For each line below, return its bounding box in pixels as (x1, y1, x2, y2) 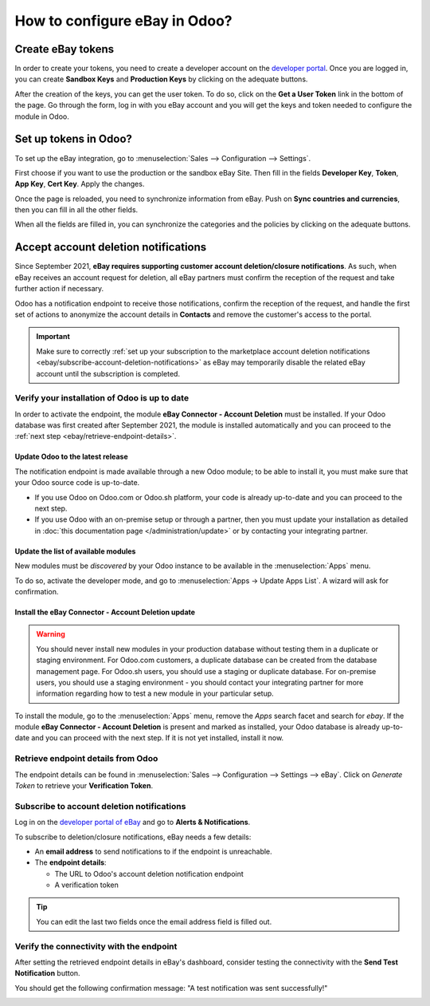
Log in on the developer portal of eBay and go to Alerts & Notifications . (14, 818, 251, 827)
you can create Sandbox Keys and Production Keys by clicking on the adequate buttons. (14, 74, 308, 84)
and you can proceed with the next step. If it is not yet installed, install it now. (30, 733, 284, 743)
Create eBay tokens (14, 42, 115, 56)
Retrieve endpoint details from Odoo (14, 753, 158, 764)
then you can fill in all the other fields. (14, 205, 139, 215)
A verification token (54, 880, 119, 890)
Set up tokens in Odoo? (14, 132, 133, 146)
